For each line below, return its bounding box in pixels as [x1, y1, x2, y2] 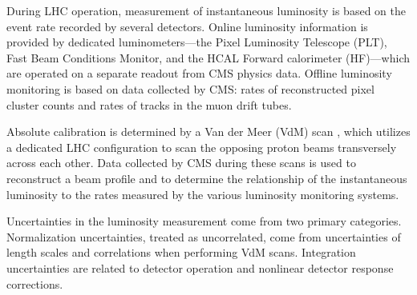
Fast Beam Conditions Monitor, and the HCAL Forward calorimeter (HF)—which [6, 49, 411, 66]
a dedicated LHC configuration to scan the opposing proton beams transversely [6, 138, 397, 155]
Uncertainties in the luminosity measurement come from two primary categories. [6, 213, 402, 229]
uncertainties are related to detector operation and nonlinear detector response [6, 259, 394, 276]
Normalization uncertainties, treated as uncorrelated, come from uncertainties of [6, 228, 401, 245]
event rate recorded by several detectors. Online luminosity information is [6, 18, 368, 34]
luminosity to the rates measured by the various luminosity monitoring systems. [6, 185, 399, 202]
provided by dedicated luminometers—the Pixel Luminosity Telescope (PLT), [6, 34, 387, 50]
